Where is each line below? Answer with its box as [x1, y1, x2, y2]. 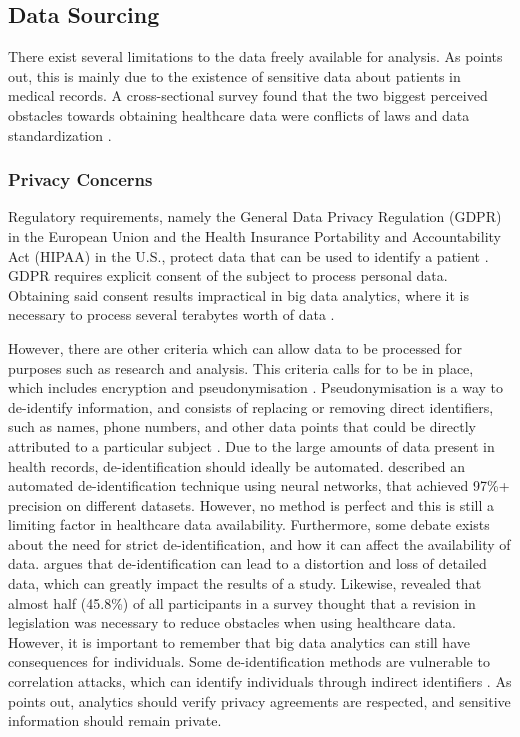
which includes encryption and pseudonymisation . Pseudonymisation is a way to [8, 377, 504, 398]
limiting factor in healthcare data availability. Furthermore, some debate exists [8, 514, 490, 535]
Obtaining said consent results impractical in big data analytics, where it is [8, 284, 470, 305]
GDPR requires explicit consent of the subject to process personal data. [8, 265, 448, 286]
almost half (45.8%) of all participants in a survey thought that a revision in [8, 592, 476, 613]
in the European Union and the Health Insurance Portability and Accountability [8, 225, 501, 246]
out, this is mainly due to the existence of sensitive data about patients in [8, 65, 461, 86]
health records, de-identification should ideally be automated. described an [8, 455, 465, 476]
